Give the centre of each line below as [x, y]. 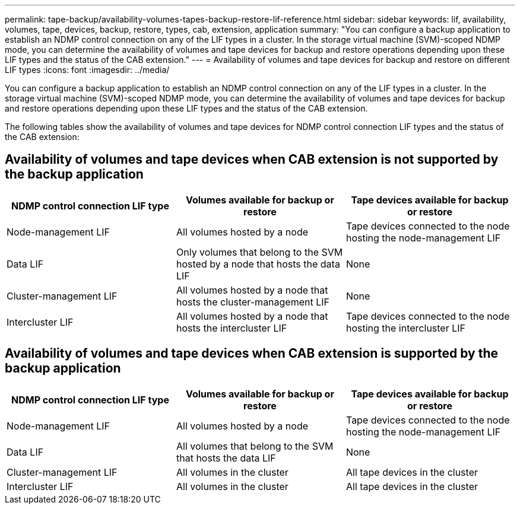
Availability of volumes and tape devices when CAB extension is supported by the [251, 354]
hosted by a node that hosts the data [258, 264]
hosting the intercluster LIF [405, 328]
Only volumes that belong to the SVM [259, 252]
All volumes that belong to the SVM [255, 446]
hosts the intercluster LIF [232, 328]
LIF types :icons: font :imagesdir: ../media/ [87, 70]
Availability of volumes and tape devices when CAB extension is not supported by [252, 160]
